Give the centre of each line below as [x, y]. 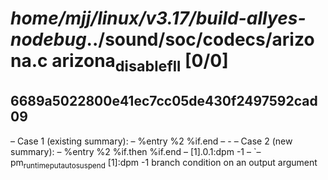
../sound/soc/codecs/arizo [200, 39]
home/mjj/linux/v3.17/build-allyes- [158, 18]
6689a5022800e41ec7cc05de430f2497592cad [164, 101]
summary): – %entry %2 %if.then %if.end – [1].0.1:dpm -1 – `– [136, 151]
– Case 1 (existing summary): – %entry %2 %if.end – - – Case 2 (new [151, 141]
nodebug [48, 39]
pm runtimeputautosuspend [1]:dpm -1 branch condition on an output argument [164, 163]
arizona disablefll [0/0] [140, 63]
